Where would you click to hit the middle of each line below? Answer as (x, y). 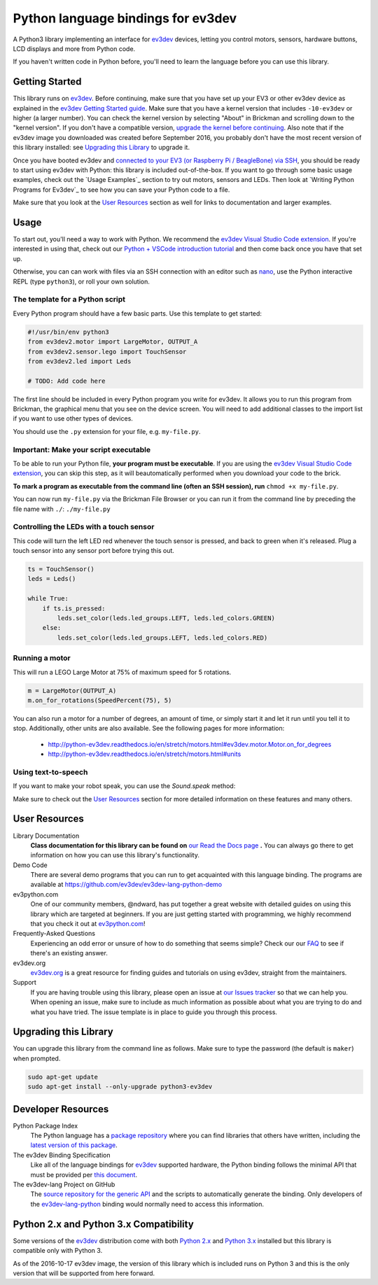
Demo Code (30, 865)
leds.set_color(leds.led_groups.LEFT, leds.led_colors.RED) (162, 638)
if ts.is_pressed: (74, 608)
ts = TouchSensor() (61, 569)
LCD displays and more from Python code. (74, 48)
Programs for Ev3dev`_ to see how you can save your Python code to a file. (121, 190)
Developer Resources (61, 1109)
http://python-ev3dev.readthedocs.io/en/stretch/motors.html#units (145, 754)
